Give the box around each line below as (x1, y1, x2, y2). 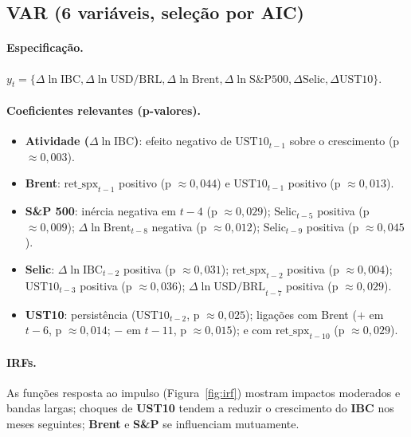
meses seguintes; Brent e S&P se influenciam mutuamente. (6, 415, 299, 431)
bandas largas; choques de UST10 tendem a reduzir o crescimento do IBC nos (6, 400, 394, 416)
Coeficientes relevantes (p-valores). (6, 101, 202, 118)
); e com (232, 321, 272, 338)
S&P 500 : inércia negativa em (25, 203, 176, 219)
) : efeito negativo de (134, 132, 232, 149)
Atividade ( (25, 132, 89, 149)
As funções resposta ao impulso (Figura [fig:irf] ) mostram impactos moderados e (6, 384, 401, 400)
